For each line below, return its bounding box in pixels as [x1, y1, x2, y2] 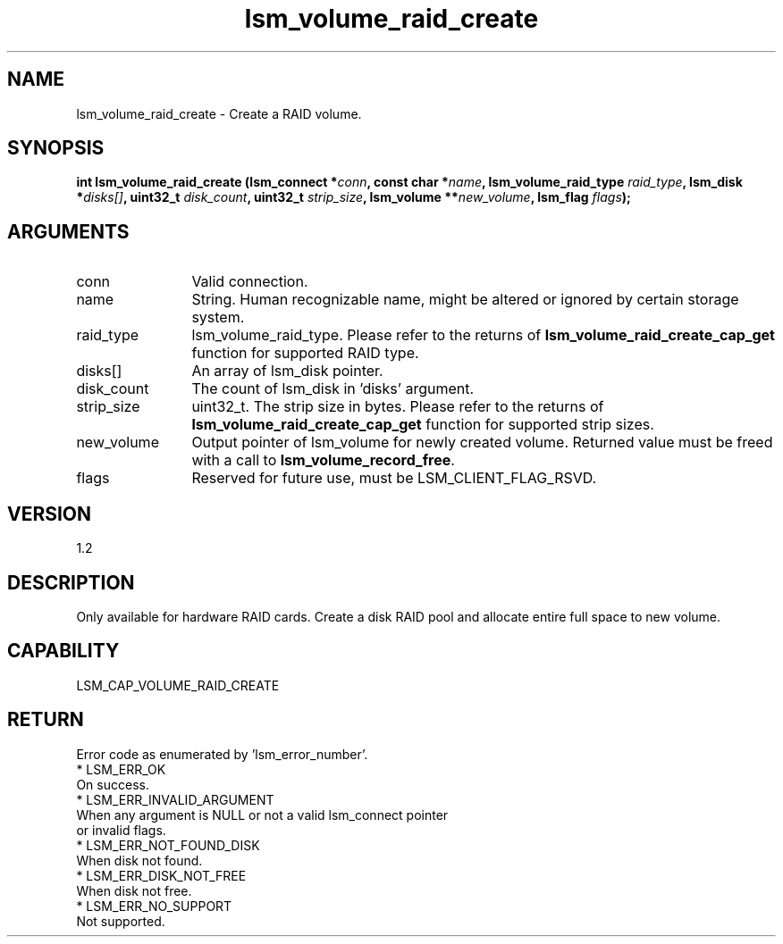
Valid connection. [191, 272, 308, 291]
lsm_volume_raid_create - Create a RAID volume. [76, 105, 362, 121]
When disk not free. [76, 882, 192, 898]
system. [191, 308, 245, 327]
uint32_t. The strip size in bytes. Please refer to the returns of [191, 397, 604, 416]
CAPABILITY [7, 639, 120, 663]
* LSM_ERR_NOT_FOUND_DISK [76, 837, 260, 853]
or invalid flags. [76, 822, 166, 838]
